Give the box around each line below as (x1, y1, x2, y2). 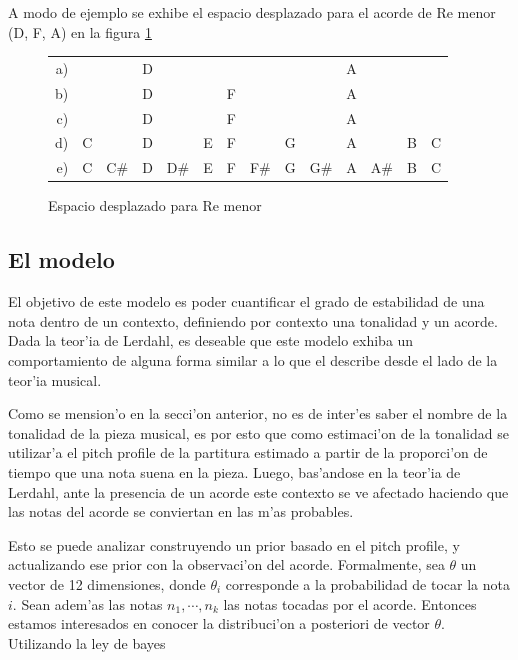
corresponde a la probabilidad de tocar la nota (225, 573, 510, 594)
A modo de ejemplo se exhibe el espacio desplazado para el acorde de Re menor (8, 2, 496, 22)
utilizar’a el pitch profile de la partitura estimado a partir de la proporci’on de (8, 442, 488, 463)
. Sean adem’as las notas (12, 593, 163, 614)
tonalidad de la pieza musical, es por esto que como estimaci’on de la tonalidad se (8, 422, 509, 443)
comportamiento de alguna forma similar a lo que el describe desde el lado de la (8, 349, 498, 370)
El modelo (8, 244, 115, 275)
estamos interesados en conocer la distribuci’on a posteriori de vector (8, 613, 430, 634)
